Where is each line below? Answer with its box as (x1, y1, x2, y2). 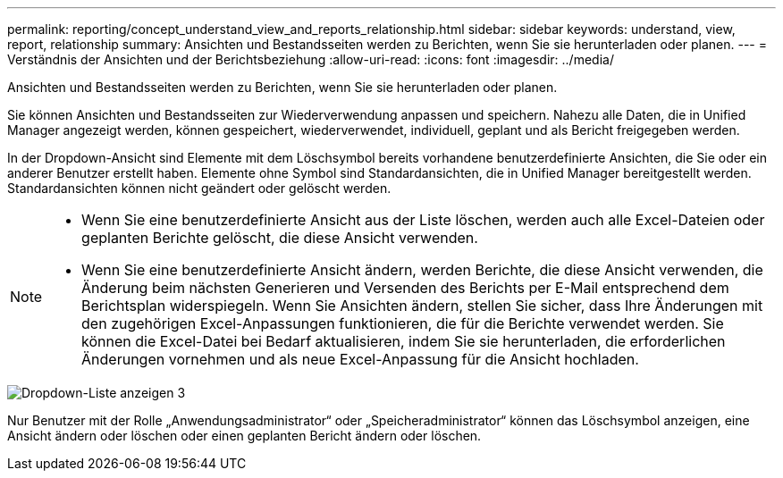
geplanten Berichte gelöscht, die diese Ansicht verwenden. (81, 229, 478, 247)
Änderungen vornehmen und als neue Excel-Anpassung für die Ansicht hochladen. (81, 350, 639, 368)
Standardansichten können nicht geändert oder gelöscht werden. (7, 180, 391, 196)
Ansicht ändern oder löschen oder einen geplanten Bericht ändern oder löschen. (7, 428, 482, 443)
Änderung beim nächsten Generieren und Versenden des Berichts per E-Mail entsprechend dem (81, 279, 729, 297)
